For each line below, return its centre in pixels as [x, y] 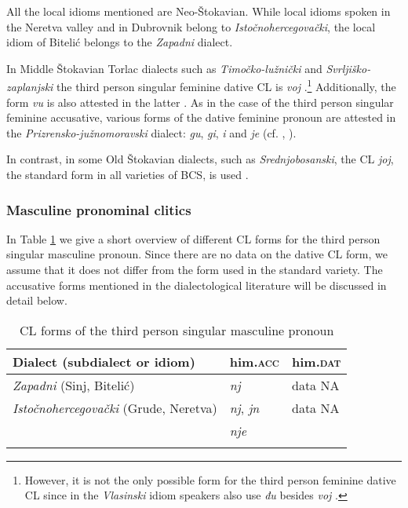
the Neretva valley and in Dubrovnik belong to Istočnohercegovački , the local [191, 26]
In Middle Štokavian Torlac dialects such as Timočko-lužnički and [164, 68]
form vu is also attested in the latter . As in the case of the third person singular [200, 102]
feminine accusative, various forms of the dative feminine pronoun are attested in [201, 117]
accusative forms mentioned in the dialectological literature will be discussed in [197, 285]
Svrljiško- [348, 68]
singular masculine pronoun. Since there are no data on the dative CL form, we [197, 254]
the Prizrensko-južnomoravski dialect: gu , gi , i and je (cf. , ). [151, 132]
